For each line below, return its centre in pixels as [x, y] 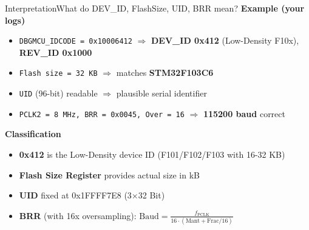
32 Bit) [151, 195]
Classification [33, 134]
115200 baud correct [244, 113]
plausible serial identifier [161, 93]
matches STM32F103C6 [165, 73]
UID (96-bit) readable [58, 93]
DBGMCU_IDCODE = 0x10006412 [76, 42]
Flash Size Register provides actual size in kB [109, 174]
